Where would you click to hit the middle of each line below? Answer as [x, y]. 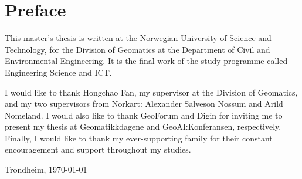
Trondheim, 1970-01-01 [46, 169]
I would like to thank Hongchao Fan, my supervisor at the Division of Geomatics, [151, 92]
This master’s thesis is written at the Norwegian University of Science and [138, 38]
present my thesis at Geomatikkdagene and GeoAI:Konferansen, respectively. [143, 126]
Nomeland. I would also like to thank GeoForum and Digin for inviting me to [144, 115]
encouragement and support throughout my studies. [98, 149]
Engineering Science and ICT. [58, 72]
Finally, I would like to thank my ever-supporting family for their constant [139, 138]
